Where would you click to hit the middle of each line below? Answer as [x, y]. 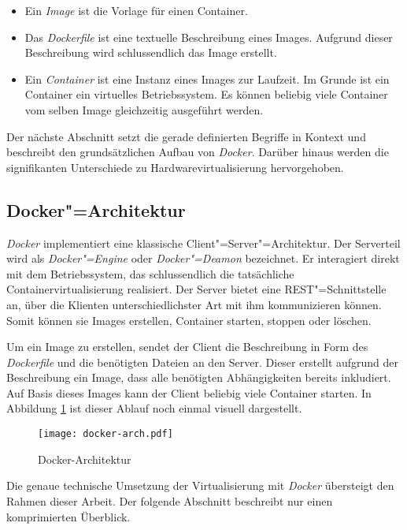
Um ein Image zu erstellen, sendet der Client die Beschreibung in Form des [187, 347]
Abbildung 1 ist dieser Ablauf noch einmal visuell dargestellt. [154, 408]
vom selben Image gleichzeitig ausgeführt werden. [144, 109]
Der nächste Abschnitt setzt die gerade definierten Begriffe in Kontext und [186, 136]
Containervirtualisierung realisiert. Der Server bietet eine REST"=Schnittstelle [196, 289]
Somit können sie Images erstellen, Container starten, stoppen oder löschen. [189, 320]
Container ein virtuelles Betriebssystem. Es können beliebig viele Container [206, 94]
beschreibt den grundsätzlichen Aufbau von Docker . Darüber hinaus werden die [198, 152]
